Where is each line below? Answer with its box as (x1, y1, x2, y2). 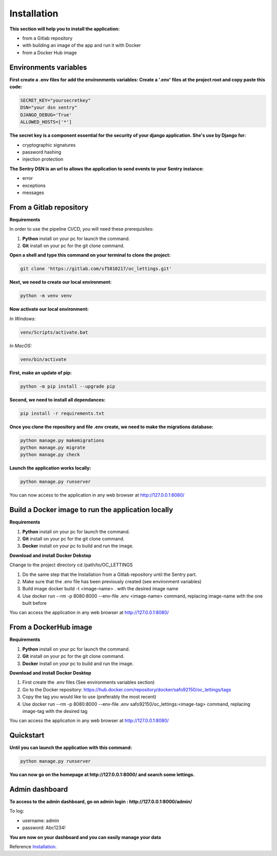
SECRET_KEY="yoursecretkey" (20, 98, 91, 103)
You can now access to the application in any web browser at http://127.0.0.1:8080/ (9, 492, 185, 498)
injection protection (22, 156, 64, 162)
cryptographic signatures (22, 142, 76, 148)
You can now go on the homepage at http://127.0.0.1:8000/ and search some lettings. (9, 772, 195, 778)
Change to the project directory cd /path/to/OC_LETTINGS (9, 562, 133, 568)
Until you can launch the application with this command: (9, 744, 132, 751)
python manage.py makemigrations (20, 438, 105, 443)
